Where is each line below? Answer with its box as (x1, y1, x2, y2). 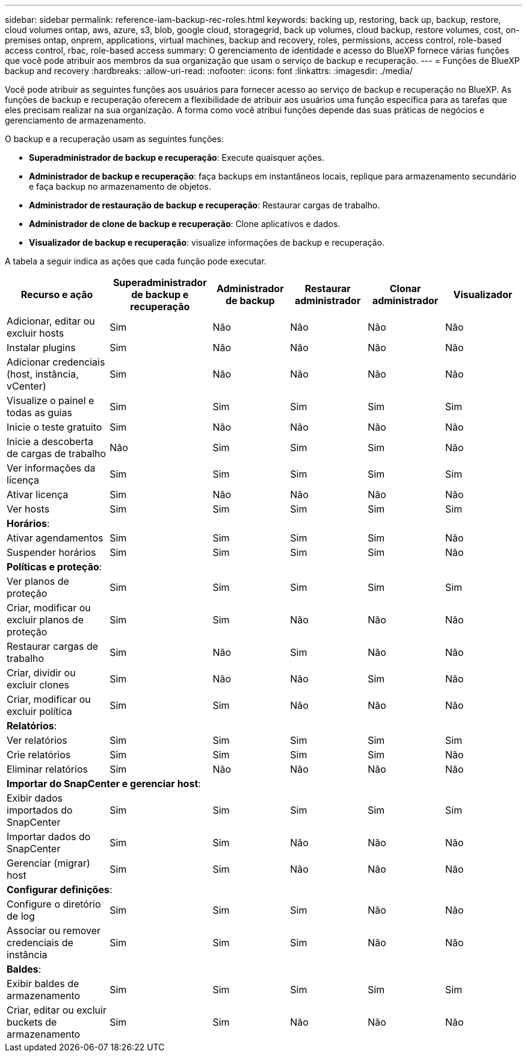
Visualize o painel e (7, 394, 94, 407)
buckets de (7, 1016, 57, 1028)
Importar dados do (7, 831, 91, 843)
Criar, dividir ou (7, 667, 76, 679)
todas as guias (7, 407, 72, 419)
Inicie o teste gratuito (7, 421, 102, 433)
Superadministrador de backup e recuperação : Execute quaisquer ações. (29, 152, 324, 163)
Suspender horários (7, 546, 96, 558)
